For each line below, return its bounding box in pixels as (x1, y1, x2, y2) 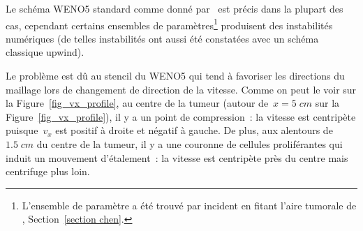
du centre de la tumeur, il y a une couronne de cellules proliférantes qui (36, 137, 343, 151)
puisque (6, 123, 38, 137)
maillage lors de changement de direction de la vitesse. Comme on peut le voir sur (6, 82, 357, 96)
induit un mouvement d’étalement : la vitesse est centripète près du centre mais (6, 150, 348, 165)
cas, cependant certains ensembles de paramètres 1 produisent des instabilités (6, 15, 333, 32)
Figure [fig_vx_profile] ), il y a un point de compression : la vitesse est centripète (6, 109, 356, 124)
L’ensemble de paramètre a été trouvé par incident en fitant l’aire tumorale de (22, 198, 357, 212)
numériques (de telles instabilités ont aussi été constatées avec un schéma (6, 31, 319, 45)
